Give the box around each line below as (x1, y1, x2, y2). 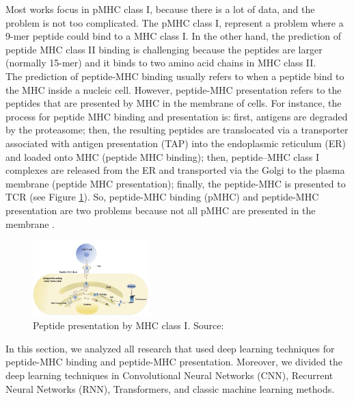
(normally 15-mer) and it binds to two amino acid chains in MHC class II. (5, 55, 316, 70)
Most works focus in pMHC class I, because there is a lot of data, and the (5, 2, 315, 16)
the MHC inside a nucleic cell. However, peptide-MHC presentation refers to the (5, 82, 342, 96)
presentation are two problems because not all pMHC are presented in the (5, 203, 316, 217)
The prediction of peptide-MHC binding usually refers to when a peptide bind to (5, 68, 344, 83)
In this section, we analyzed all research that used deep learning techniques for (5, 341, 335, 355)
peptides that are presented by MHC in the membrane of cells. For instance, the (5, 96, 342, 110)
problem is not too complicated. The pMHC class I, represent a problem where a (5, 15, 344, 29)
